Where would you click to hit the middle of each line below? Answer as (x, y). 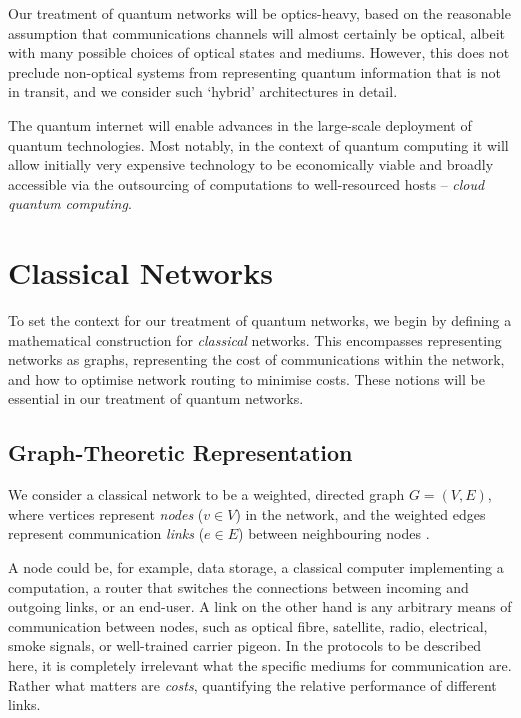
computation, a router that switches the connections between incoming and (238, 586)
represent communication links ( (106, 533)
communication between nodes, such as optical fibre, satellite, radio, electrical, (248, 625)
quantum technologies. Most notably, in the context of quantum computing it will (258, 144)
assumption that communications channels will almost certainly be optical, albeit (257, 32)
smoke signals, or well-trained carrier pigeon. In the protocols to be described (245, 645)
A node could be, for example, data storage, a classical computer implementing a (256, 567)
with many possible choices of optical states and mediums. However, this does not (259, 52)
